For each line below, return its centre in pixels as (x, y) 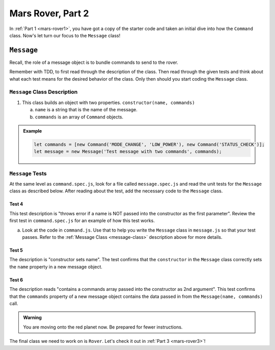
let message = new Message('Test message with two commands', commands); (128, 152)
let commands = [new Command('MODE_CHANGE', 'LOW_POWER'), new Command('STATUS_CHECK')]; (149, 144)
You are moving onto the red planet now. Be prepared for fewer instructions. (103, 327)
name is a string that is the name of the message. (86, 110)
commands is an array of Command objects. (79, 117)
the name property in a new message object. (56, 267)
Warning (32, 318)
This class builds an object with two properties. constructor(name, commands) (108, 103)
